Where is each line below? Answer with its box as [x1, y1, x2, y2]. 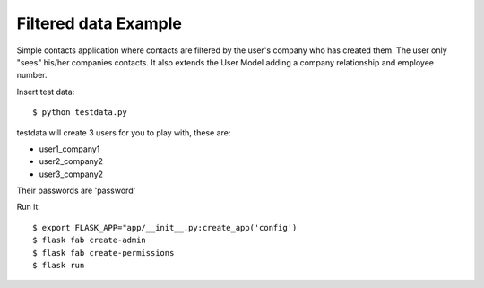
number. [16, 70, 48, 81]
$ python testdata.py [32, 108, 127, 118]
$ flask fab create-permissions [32, 248, 175, 257]
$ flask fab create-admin [32, 235, 147, 246]
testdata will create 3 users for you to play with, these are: [16, 127, 231, 138]
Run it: [16, 202, 40, 213]
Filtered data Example [16, 13, 183, 33]
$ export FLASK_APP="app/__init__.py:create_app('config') [32, 223, 298, 232]
